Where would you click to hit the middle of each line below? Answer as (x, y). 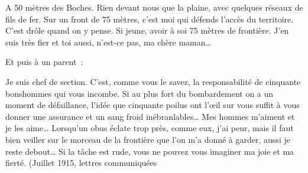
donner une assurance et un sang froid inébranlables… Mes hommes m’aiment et (150, 116)
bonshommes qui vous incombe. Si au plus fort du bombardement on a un (140, 93)
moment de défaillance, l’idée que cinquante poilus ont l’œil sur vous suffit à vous (153, 105)
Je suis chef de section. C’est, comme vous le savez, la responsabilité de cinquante (153, 81)
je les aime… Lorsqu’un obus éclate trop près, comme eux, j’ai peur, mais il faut (150, 128)
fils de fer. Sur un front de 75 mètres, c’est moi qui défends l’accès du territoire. (150, 19)
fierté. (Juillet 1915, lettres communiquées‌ (81, 163)
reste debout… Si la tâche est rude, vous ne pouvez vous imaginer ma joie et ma (150, 151)
